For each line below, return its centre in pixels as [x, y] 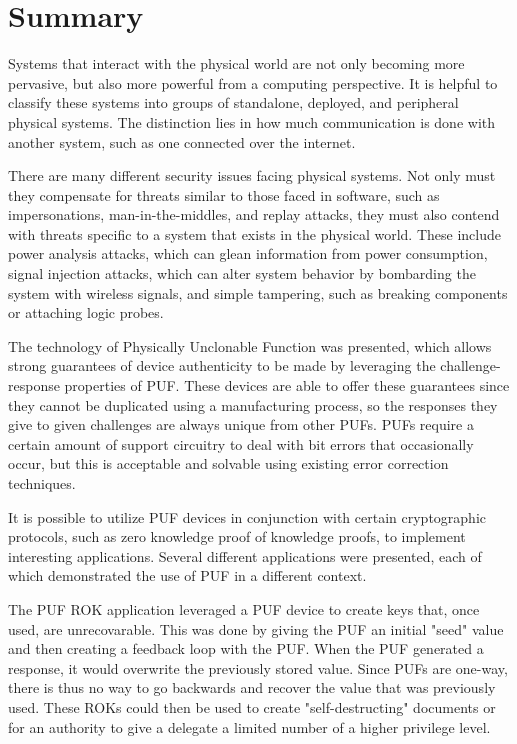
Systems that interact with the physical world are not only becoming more [236, 63]
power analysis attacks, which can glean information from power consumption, [248, 253]
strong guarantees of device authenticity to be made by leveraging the [222, 365]
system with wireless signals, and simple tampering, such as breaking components [258, 292]
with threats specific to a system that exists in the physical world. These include [254, 233]
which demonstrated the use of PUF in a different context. [187, 575]
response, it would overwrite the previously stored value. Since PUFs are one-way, [258, 667]
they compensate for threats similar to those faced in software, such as [224, 194]
